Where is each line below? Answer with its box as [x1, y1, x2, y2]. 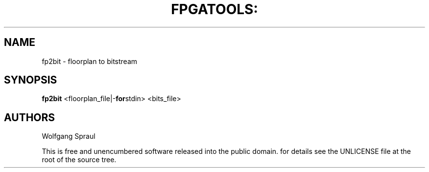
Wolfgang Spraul [42, 132, 95, 141]
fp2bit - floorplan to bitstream [42, 57, 138, 65]
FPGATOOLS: [171, 1, 258, 18]
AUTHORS [4, 111, 55, 124]
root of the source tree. [42, 155, 117, 164]
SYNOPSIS [4, 74, 57, 86]
